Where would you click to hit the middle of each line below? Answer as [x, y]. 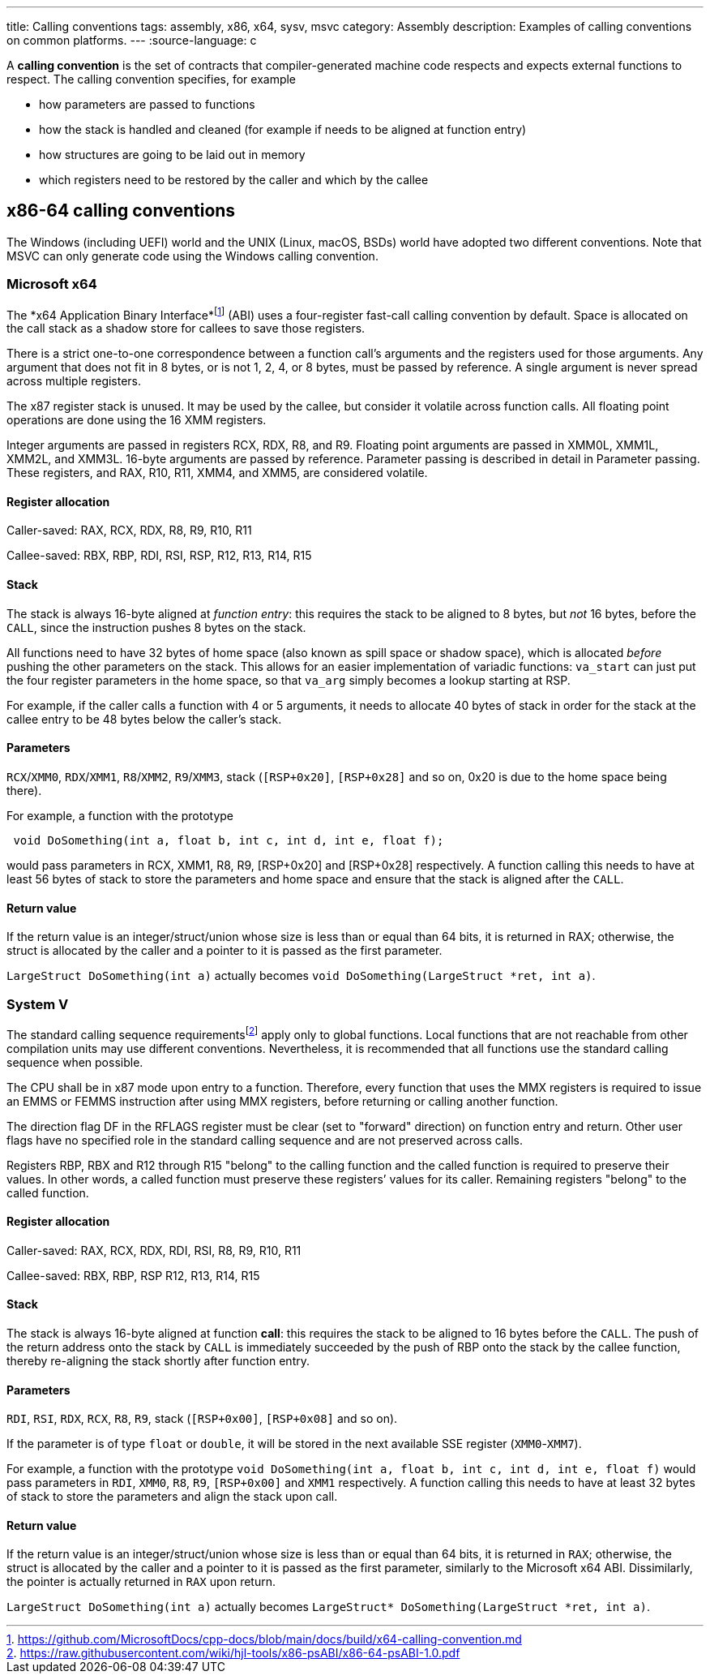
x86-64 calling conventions [121, 211]
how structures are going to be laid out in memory [172, 155]
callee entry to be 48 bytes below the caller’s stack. [144, 719]
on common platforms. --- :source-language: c [132, 40]
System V [38, 1004]
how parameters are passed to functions [147, 104]
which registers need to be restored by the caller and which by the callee [234, 180]
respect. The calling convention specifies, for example [152, 79]
